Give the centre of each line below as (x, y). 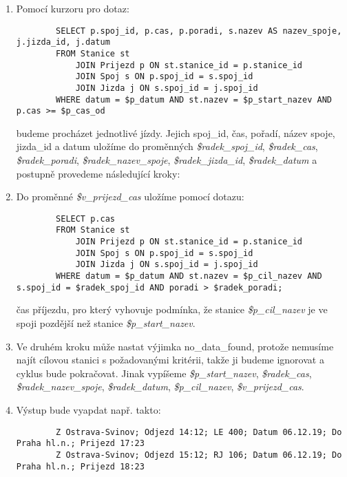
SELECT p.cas (85, 219)
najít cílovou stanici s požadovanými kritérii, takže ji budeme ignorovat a (170, 360)
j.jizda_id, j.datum (63, 42)
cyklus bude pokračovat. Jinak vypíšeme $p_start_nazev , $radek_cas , (164, 373)
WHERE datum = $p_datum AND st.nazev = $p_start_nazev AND (194, 99)
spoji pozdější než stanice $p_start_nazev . (106, 323)
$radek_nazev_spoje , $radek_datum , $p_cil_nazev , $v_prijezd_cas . (160, 386)
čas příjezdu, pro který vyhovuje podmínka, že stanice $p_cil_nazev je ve (172, 309)
